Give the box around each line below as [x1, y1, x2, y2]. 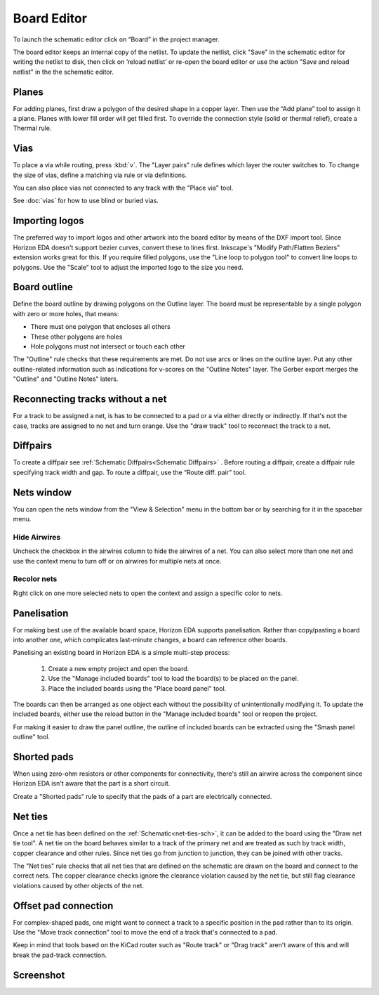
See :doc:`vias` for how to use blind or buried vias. [13, 197, 159, 205]
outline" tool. [13, 733, 51, 741]
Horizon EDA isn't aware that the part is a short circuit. [13, 779, 171, 788]
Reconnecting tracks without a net [13, 394, 167, 405]
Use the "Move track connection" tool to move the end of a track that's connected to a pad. [13, 928, 278, 937]
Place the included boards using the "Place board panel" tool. [48, 684, 227, 692]
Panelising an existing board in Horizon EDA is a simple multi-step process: [13, 649, 230, 657]
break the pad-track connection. [13, 951, 107, 959]
